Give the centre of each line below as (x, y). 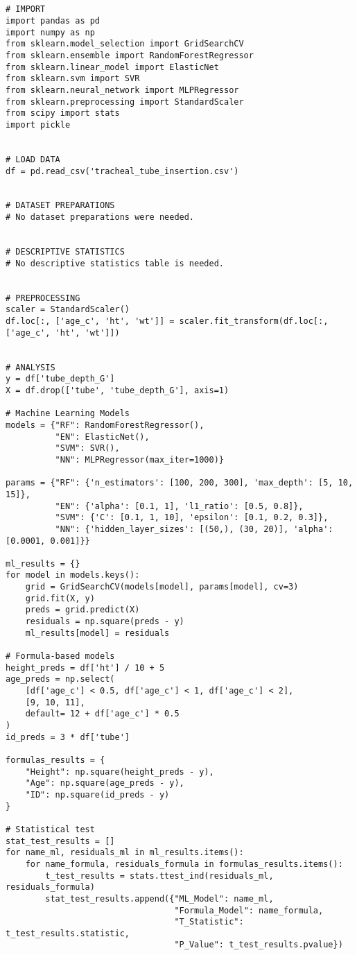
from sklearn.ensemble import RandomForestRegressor (130, 55)
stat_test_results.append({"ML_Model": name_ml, (159, 898)
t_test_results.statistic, (68, 933)
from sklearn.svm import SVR (73, 79)
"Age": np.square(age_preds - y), (105, 783)
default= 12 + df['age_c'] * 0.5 (102, 714)
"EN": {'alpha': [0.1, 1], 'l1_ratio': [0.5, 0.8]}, (179, 506)
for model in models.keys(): (73, 575)
